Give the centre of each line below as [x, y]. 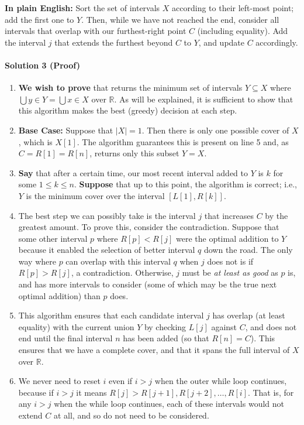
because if [36, 392]
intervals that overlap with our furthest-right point [96, 31]
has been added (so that [166, 338]
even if [121, 381]
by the [277, 215]
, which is [35, 141]
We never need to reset [59, 381]
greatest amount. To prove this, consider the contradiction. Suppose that [149, 227]
